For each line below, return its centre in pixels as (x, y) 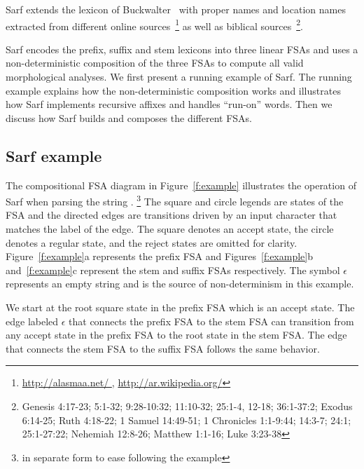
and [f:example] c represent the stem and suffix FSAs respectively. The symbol (173, 270)
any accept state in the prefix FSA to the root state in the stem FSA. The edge (176, 335)
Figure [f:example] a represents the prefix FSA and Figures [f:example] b (159, 256)
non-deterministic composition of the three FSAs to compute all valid (155, 63)
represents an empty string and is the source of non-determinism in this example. (180, 284)
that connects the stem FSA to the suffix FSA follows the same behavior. (163, 348)
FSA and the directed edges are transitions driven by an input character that (171, 215)
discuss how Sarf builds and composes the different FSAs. (129, 117)
